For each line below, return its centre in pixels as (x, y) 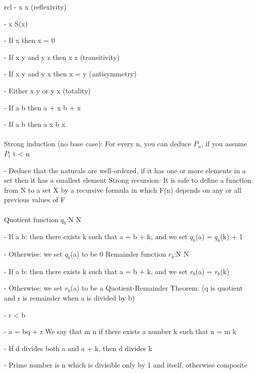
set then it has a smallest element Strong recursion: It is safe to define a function (128, 180)
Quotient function (31, 219)
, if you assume (224, 144)
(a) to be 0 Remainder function (118, 254)
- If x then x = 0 (29, 40)
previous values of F (35, 199)
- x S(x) (16, 23)
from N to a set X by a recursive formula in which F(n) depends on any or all (123, 189)
